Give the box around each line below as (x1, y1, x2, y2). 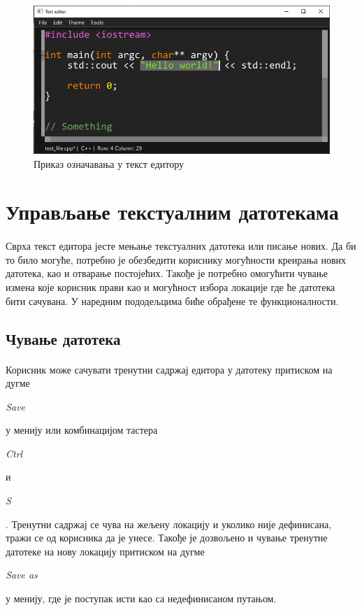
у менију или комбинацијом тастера (6, 423, 158, 437)
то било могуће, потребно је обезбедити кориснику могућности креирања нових (6, 252, 347, 267)
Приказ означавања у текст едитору (34, 156, 184, 171)
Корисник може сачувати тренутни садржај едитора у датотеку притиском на (6, 362, 333, 376)
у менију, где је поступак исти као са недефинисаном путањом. (6, 591, 277, 606)
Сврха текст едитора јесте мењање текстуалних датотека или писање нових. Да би (6, 239, 356, 253)
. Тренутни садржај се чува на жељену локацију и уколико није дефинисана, (6, 516, 332, 531)
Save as (6, 567, 38, 582)
